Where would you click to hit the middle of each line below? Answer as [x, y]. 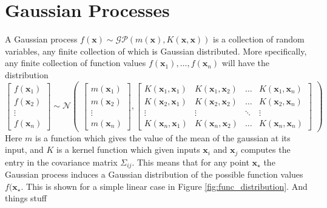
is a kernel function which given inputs [128, 149]
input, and [24, 149]
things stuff [26, 198]
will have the [245, 63]
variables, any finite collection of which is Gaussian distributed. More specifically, [156, 51]
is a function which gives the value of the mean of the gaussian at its [163, 137]
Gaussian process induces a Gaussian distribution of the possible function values [154, 174]
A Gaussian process [41, 39]
